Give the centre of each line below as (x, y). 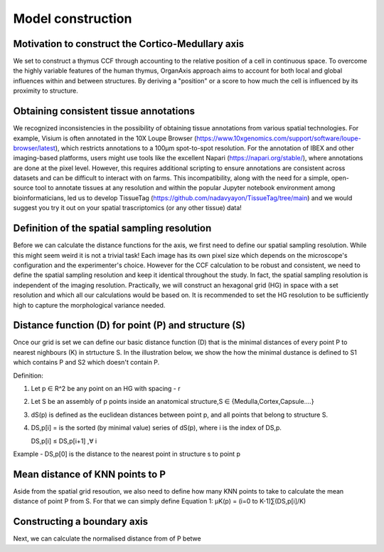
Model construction (73, 19)
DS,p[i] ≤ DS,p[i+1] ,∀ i (64, 441)
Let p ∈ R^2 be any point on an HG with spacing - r (106, 388)
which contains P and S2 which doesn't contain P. (86, 363)
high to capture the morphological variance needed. (89, 305)
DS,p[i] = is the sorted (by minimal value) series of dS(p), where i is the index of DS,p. (156, 428)
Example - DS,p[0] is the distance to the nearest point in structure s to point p (127, 454)
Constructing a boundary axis (81, 522)
